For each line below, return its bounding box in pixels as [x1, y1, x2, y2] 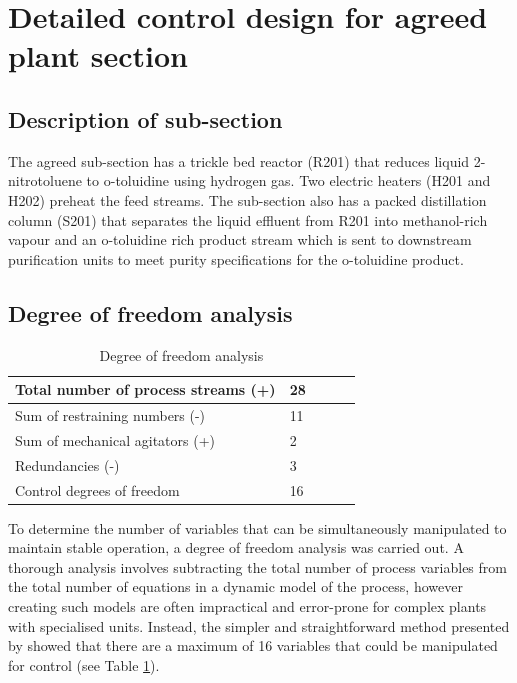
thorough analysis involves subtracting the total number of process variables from [8, 556, 507, 577]
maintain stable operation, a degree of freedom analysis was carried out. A [8, 537, 464, 558]
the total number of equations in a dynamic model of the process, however [8, 576, 463, 597]
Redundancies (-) [15, 454, 120, 475]
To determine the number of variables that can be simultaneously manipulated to [8, 517, 507, 538]
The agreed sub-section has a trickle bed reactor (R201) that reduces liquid [8, 150, 470, 171]
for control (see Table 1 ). [8, 654, 160, 675]
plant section [8, 35, 188, 76]
